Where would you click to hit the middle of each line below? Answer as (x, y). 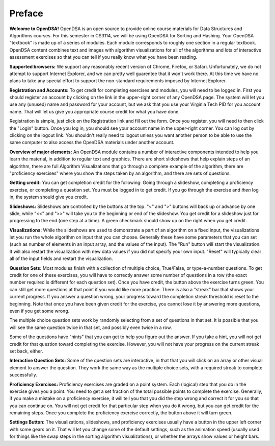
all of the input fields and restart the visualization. (61, 259)
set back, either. (26, 351)
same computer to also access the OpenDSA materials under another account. (92, 143)
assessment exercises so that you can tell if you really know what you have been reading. (103, 57)
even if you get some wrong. (39, 311)
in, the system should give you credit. (49, 197)
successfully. (23, 375)
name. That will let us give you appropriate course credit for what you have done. (95, 111)
